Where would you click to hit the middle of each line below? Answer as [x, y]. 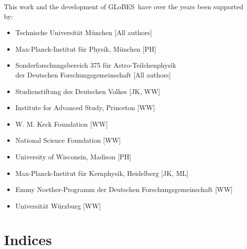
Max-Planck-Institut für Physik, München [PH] [86, 48]
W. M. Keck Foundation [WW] [62, 124]
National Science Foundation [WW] [68, 140]
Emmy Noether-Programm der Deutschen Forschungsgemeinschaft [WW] [124, 189]
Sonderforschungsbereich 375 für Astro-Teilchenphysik [96, 65]
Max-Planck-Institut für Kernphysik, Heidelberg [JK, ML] [102, 173]
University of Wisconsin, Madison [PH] [73, 156]
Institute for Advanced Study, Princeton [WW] [85, 107]
